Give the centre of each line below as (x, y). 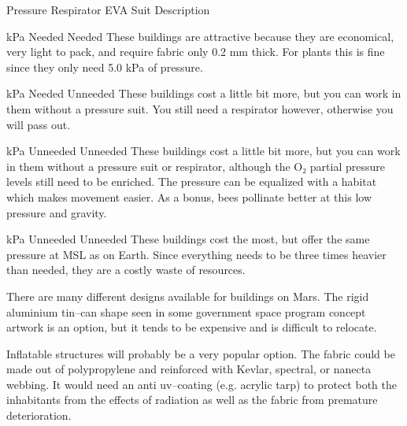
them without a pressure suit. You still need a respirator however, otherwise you (200, 108)
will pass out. (39, 124)
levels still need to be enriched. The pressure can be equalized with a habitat (192, 182)
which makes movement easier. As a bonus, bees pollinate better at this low (189, 196)
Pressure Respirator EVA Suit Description (108, 9)
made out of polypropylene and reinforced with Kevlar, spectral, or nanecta (189, 369)
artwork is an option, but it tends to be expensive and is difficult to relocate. (192, 327)
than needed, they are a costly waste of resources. (126, 270)
